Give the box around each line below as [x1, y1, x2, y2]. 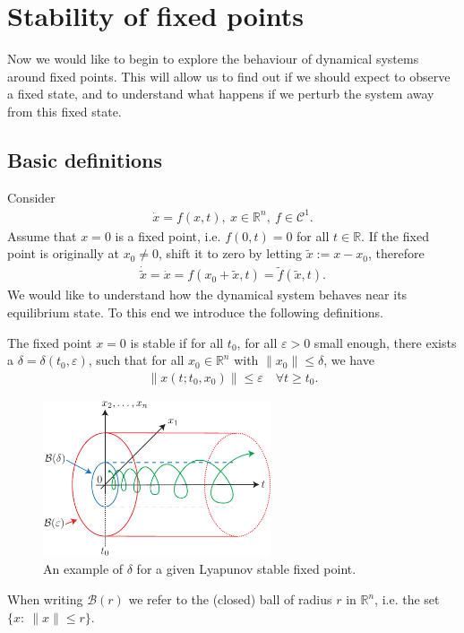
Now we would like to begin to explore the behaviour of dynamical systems [7, 49, 419, 68]
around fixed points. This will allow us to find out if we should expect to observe [7, 66, 451, 85]
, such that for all [88, 351, 185, 369]
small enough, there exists [314, 333, 457, 351]
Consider [7, 187, 56, 206]
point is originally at [7, 244, 119, 263]
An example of [43, 559, 124, 578]
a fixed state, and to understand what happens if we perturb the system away [7, 84, 434, 103]
